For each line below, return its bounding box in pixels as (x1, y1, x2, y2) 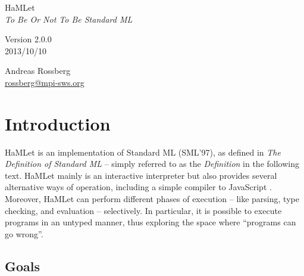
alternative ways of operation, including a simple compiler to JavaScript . (5, 181, 272, 193)
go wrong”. (5, 227, 43, 240)
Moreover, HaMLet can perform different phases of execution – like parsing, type (5, 193, 299, 205)
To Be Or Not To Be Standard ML (5, 13, 133, 25)
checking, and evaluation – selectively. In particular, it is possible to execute (5, 204, 282, 216)
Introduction (5, 111, 111, 135)
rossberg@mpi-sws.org (5, 76, 84, 88)
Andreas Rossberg (5, 64, 71, 77)
